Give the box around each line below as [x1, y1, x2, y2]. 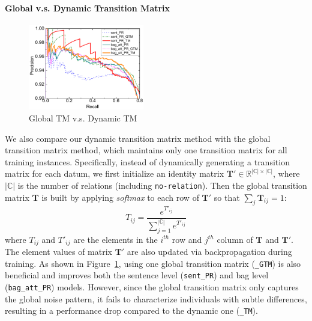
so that [214, 191, 240, 203]
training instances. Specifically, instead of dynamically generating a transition [5, 155, 290, 168]
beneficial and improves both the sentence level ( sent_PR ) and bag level [5, 269, 269, 281]
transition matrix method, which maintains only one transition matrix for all [5, 144, 287, 156]
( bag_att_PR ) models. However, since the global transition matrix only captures [5, 281, 299, 293]
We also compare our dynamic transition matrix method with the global [5, 132, 271, 144]
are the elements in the [73, 233, 158, 245]
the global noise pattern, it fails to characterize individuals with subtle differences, [5, 292, 307, 305]
